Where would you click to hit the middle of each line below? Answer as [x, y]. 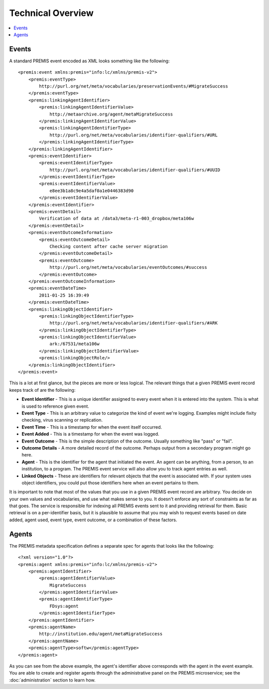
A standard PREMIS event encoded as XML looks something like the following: [89, 61]
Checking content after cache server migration [109, 246]
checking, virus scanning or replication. [62, 420]
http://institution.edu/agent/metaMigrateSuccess [101, 634]
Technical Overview [52, 13]
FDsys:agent [64, 606]
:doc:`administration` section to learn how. [52, 680]
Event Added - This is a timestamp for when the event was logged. [90, 434]
